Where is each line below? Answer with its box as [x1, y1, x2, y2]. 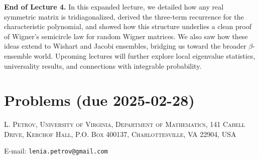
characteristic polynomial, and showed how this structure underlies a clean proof [4, 21, 251, 32]
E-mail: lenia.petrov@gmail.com [4, 145, 108, 156]
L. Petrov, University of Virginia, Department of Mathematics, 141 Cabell [4, 119, 245, 129]
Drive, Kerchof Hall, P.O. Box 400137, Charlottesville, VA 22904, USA [4, 128, 236, 139]
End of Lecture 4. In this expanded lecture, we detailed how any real [4, 2, 224, 12]
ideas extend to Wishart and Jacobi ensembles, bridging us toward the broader [4, 41, 246, 51]
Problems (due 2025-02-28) [4, 90, 195, 110]
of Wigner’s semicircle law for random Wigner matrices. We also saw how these [4, 31, 248, 41]
